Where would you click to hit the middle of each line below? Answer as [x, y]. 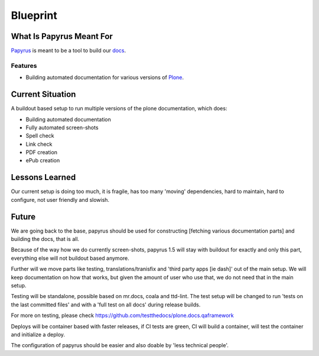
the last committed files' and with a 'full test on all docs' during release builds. [106, 305]
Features [24, 66]
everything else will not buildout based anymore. [70, 258]
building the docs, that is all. [45, 239]
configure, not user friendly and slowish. [60, 200]
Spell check [40, 136]
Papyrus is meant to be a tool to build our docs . [69, 51]
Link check [39, 144]
